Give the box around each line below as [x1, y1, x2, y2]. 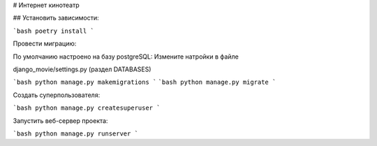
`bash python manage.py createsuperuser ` [13, 104, 161, 112]
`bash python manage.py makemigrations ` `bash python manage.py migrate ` [13, 78, 276, 87]
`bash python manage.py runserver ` [13, 129, 139, 138]
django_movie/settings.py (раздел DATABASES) [13, 65, 151, 73]
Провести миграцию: [13, 39, 77, 48]
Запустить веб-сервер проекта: [13, 116, 108, 125]
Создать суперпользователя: [13, 91, 101, 99]
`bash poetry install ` [13, 27, 94, 35]
